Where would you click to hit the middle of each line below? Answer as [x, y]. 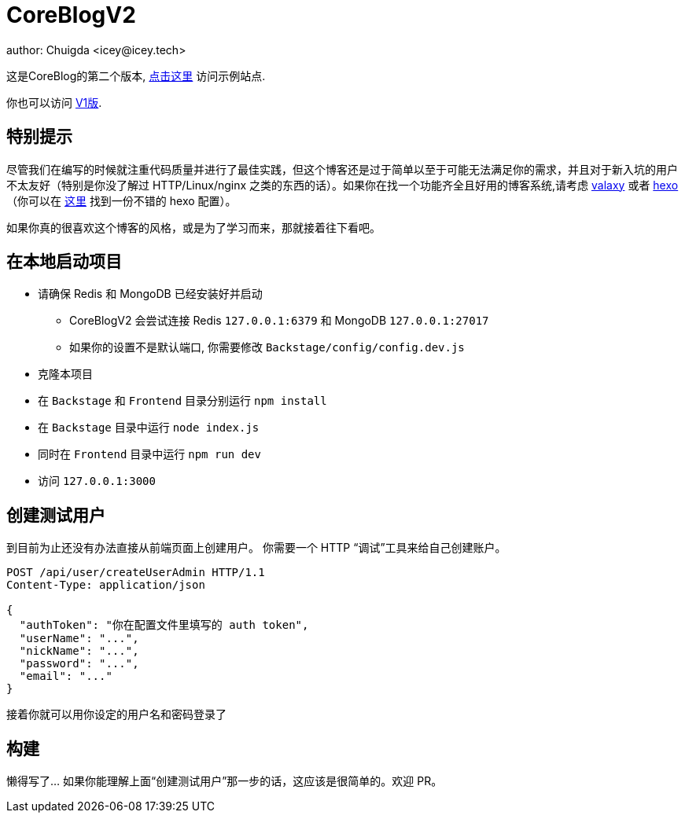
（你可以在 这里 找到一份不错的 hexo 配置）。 [122, 200]
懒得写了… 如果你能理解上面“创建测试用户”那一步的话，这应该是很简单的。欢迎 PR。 [225, 781]
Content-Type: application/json [106, 585]
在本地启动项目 [64, 262]
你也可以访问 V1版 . [54, 102]
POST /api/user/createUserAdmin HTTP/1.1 [136, 573]
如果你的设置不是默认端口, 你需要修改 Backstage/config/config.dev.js [267, 347]
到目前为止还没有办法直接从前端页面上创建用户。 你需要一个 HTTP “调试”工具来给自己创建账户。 [256, 548]
